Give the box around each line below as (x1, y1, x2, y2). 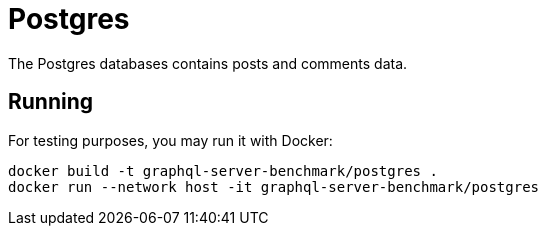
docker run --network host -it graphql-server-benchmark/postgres (8, 178, 540, 195)
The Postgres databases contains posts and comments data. (8, 54, 408, 72)
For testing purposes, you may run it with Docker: (8, 131, 333, 149)
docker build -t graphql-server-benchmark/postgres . (8, 162, 438, 179)
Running (8, 89, 94, 115)
